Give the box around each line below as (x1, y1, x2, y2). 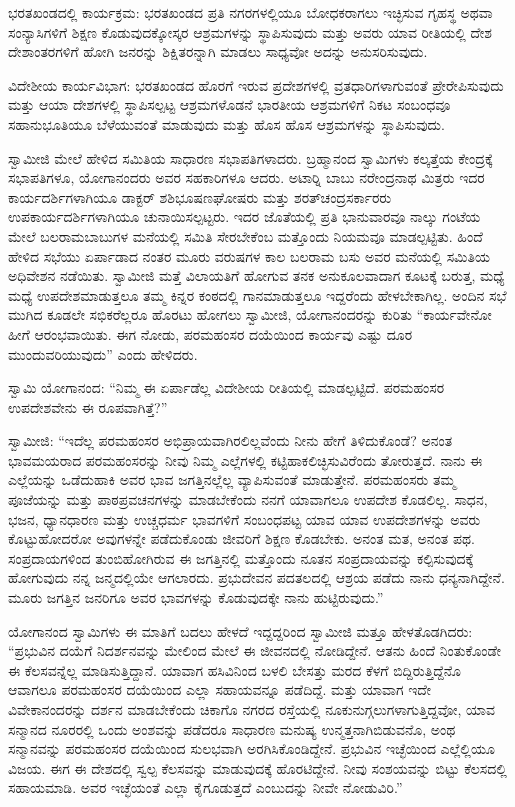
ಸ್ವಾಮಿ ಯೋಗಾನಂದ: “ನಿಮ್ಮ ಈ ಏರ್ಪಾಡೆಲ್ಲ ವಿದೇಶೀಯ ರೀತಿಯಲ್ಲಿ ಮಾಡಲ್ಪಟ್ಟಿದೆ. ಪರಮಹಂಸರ (8, 377, 445, 398)
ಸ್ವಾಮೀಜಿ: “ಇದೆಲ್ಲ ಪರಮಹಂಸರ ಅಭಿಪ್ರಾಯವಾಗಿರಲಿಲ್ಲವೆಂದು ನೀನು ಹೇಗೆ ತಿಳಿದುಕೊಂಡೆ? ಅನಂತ (8, 430, 453, 451)
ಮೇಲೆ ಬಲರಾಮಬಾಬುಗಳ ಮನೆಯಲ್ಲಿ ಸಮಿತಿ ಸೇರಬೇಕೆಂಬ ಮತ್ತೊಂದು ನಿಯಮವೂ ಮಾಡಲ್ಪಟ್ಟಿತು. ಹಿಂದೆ (8, 225, 483, 246)
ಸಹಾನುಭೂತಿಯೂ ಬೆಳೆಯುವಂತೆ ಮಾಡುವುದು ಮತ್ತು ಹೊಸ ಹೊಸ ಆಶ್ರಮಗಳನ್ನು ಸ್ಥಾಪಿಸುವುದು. (8, 113, 445, 134)
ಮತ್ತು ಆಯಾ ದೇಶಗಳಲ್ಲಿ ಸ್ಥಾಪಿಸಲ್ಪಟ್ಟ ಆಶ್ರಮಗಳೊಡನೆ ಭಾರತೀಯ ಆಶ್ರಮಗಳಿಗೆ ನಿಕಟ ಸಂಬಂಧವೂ (8, 94, 451, 115)
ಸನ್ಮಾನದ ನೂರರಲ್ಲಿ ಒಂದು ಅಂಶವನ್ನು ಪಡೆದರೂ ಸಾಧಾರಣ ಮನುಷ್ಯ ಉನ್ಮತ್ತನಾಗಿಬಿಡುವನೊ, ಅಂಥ (8, 718, 456, 739)
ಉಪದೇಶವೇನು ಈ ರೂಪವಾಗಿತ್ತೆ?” (8, 396, 168, 417)
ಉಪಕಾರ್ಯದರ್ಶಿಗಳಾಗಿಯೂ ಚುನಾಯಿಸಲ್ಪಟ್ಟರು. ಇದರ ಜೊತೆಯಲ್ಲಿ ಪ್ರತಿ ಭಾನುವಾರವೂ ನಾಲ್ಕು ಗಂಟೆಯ (8, 206, 481, 227)
